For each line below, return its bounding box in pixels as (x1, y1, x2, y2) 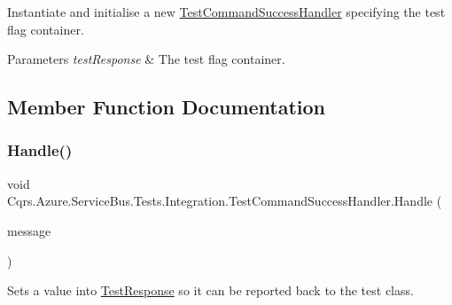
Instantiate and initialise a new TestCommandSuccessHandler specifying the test (7, 3, 446, 20)
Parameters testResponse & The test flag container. (7, 50, 285, 68)
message (7, 221, 51, 239)
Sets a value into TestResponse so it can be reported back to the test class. (7, 281, 414, 300)
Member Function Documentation (7, 93, 326, 121)
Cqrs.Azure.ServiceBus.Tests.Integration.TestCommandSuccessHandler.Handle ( (7, 192, 442, 210)
